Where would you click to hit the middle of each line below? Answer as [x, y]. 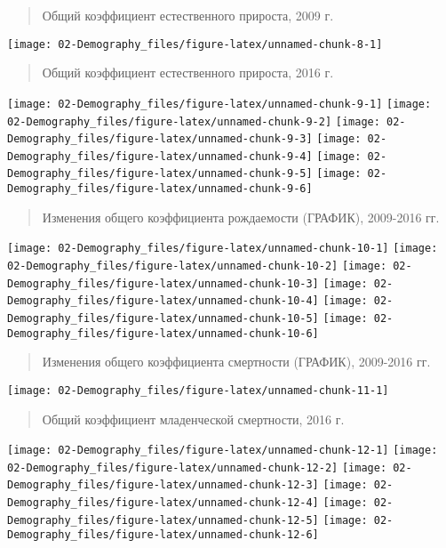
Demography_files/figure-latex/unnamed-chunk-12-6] [163, 535]
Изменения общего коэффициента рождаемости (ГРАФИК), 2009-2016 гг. [241, 217]
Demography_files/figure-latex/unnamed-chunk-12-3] [163, 485]
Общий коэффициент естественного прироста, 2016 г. [188, 73]
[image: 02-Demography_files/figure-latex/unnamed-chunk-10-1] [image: [223, 249]
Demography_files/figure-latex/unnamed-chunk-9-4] [160, 156]
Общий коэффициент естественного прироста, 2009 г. [188, 15]
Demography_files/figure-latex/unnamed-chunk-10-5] [163, 318]
